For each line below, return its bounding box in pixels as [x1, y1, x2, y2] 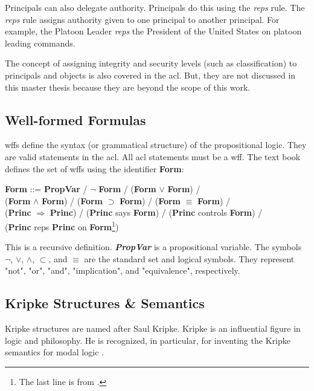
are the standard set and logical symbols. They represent [84, 252, 295, 265]
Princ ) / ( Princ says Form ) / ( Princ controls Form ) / [50, 206, 263, 219]
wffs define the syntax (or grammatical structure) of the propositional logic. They [5, 138, 307, 151]
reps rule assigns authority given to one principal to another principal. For [5, 13, 280, 25]
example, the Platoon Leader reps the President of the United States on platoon [5, 25, 302, 37]
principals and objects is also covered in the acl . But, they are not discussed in [5, 68, 296, 81]
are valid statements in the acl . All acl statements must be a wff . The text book [5, 150, 301, 163]
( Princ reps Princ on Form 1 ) [5, 218, 119, 233]
